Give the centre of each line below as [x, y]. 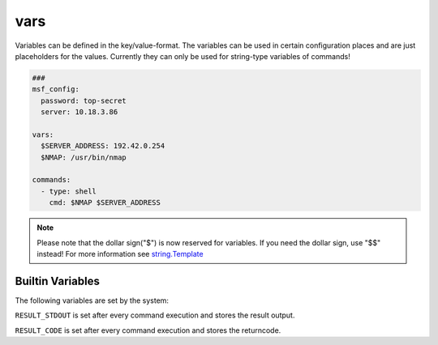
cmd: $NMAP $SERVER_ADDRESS [105, 203]
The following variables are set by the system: [92, 300]
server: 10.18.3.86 [79, 112]
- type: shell [69, 191]
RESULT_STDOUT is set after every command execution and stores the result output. [155, 315]
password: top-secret [84, 100]
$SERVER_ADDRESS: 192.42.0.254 [103, 146]
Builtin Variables [58, 281]
